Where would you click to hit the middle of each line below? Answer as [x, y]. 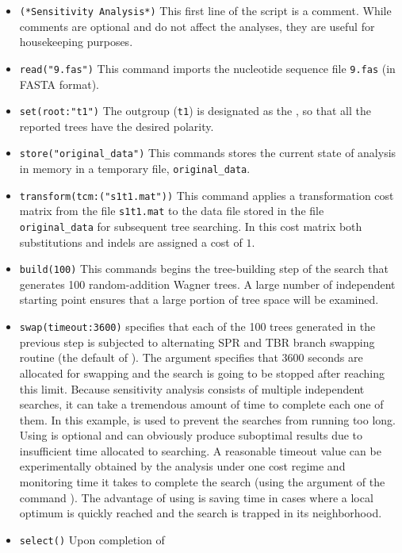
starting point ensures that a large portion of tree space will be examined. [199, 300]
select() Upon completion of [92, 539]
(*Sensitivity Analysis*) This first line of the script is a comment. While [205, 10]
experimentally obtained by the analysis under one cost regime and [182, 466]
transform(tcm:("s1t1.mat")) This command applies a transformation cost [207, 195]
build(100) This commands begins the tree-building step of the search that [204, 269]
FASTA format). [59, 84]
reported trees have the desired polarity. [117, 126]
